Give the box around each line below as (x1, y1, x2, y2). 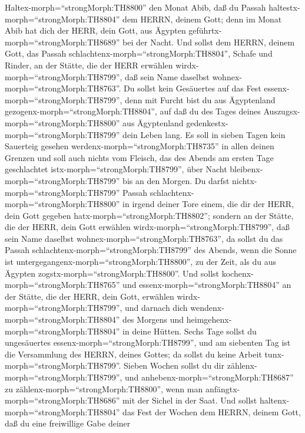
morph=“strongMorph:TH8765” (5, 278, 120, 291)
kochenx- (221, 267, 254, 279)
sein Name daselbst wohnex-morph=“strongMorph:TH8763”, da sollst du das (5, 232, 283, 244)
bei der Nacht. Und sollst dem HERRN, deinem (122, 35, 295, 48)
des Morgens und (122, 313, 184, 326)
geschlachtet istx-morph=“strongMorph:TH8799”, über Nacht (5, 163, 227, 175)
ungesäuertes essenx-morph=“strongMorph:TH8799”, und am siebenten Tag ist (5, 336, 291, 349)
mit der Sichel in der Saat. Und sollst (122, 394, 257, 406)
